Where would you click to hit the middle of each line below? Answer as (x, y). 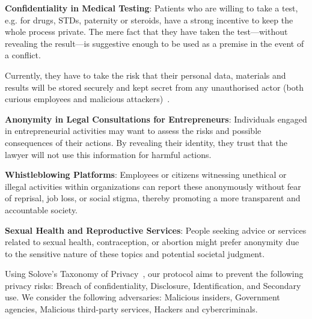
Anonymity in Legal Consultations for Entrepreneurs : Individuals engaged (156, 119)
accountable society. (41, 209)
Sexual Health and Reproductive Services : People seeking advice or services (156, 230)
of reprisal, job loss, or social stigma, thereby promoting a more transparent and (153, 198)
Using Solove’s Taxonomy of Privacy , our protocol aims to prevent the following (154, 274)
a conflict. (23, 55)
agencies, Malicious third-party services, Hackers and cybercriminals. (131, 309)
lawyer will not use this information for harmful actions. (108, 154)
